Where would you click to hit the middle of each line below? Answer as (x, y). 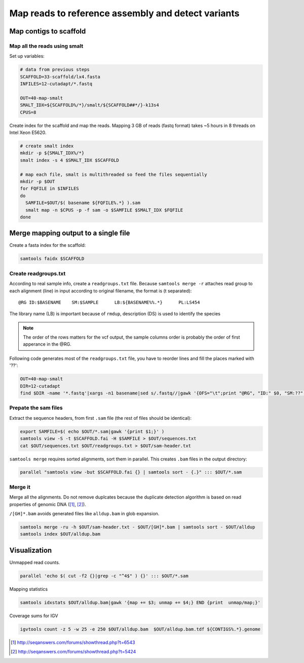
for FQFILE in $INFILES (50, 189)
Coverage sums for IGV (34, 616)
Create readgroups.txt (37, 273)
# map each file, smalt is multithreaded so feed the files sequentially (113, 174)
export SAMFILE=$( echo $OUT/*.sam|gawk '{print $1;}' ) (92, 431)
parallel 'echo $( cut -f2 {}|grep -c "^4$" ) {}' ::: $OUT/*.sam (104, 576)
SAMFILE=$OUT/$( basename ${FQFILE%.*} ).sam (83, 203)
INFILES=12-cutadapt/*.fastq (56, 84)
